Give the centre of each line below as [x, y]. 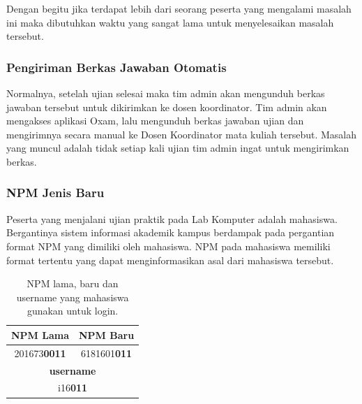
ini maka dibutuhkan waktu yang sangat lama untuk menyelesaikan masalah [170, 22]
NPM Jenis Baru [55, 193]
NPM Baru [107, 334]
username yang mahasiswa [73, 297]
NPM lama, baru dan [73, 283]
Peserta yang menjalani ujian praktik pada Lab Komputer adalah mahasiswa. [172, 218]
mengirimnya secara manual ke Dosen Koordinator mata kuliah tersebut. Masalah [181, 134]
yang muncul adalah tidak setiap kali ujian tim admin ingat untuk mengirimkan [178, 148]
